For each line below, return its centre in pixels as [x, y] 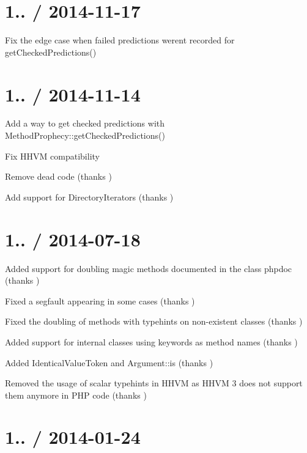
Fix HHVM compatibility [52, 156]
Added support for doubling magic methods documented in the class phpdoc [149, 268]
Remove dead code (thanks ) [58, 176]
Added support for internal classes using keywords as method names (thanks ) [151, 341]
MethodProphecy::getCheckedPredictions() [85, 135]
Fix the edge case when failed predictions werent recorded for [120, 40]
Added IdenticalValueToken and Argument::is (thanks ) [109, 362]
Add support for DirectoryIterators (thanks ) [89, 197]
